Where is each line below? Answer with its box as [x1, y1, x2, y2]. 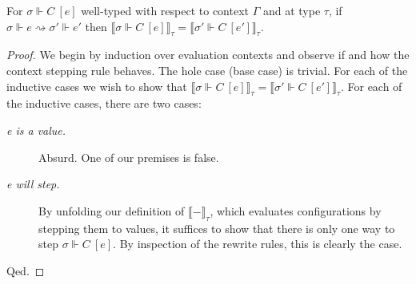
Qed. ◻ [6, 262, 45, 278]
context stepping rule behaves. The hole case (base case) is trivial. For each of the [6, 61, 408, 78]
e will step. [6, 176, 60, 192]
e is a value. [6, 121, 66, 138]
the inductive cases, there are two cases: [6, 95, 202, 112]
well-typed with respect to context [81, 2, 249, 18]
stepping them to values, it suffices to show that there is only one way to [38, 219, 395, 236]
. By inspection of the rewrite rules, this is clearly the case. [113, 235, 402, 252]
